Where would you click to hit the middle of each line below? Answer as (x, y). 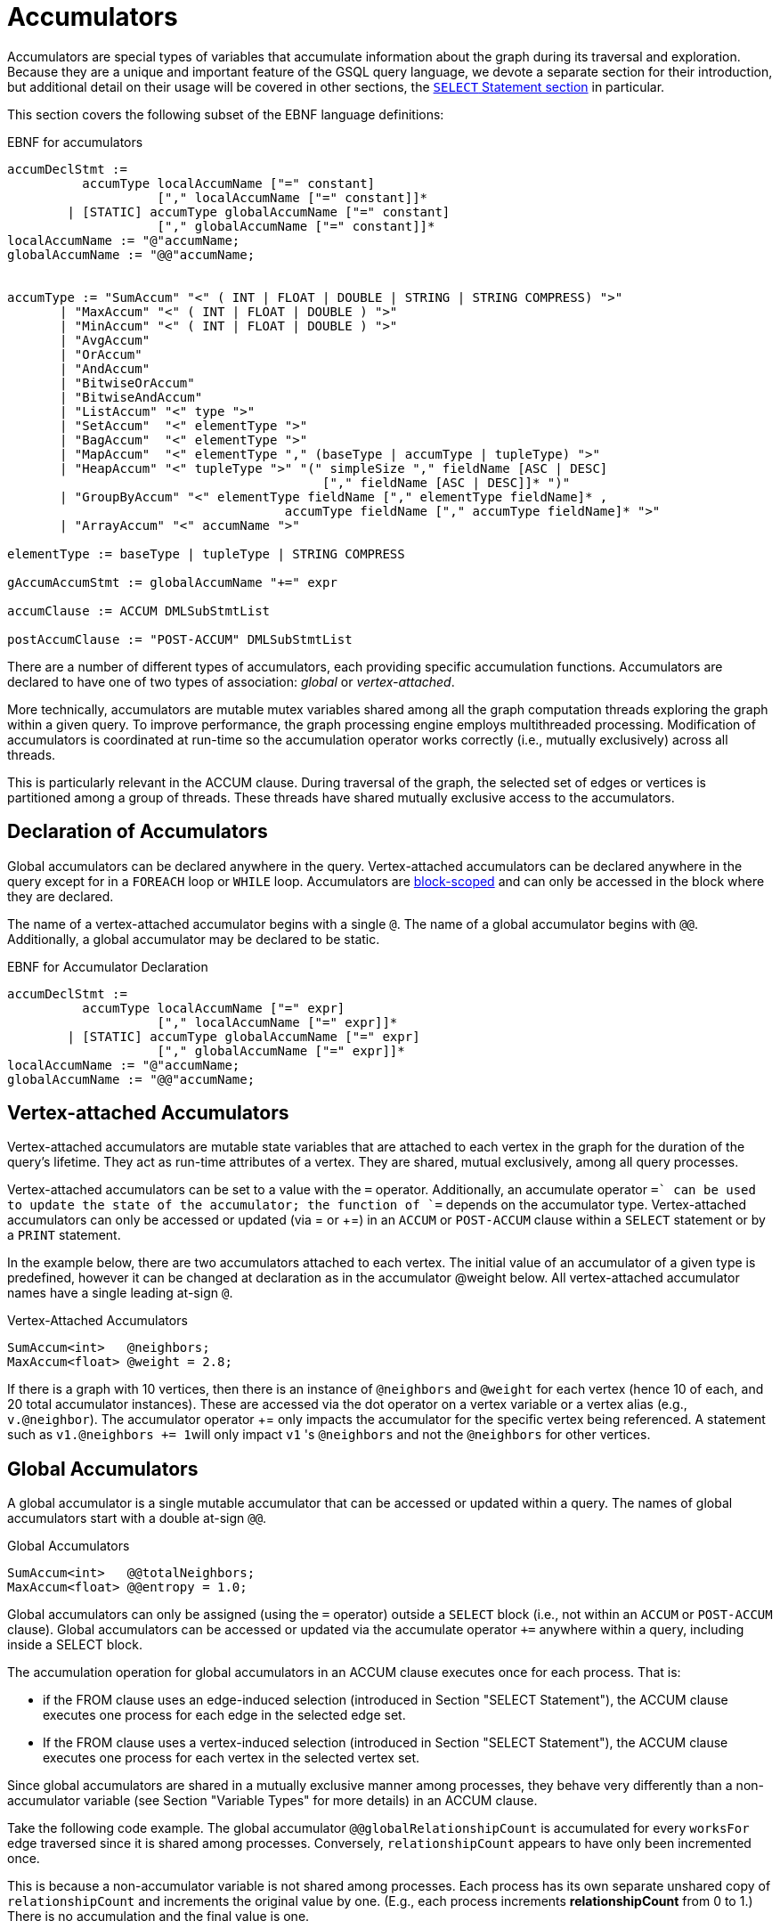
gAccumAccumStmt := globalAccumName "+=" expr (172, 582)
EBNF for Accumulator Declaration (108, 966)
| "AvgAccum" (105, 340)
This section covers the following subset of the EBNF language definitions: (226, 114)
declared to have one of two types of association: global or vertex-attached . (231, 681)
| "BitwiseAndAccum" (131, 397)
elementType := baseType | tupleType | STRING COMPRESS (206, 553)
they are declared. (61, 896)
